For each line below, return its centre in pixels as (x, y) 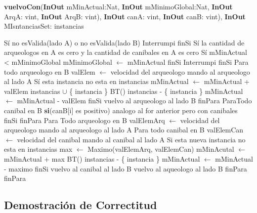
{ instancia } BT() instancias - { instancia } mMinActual (156, 91)
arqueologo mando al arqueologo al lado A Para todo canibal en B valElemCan (124, 130)
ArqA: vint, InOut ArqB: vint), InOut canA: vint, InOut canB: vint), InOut (125, 16)
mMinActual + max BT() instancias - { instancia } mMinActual (102, 158)
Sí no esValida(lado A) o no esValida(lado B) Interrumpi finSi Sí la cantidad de (124, 42)
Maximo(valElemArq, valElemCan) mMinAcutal (161, 149)
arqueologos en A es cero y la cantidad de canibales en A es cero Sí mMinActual (126, 52)
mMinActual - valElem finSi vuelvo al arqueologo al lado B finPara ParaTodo (134, 101)
